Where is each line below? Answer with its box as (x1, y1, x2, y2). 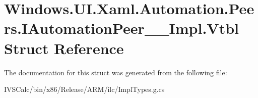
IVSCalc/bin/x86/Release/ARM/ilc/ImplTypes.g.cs (4, 84, 165, 94)
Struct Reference (4, 37, 124, 58)
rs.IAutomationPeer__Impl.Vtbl (4, 18, 239, 38)
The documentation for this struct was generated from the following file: (4, 67, 227, 77)
